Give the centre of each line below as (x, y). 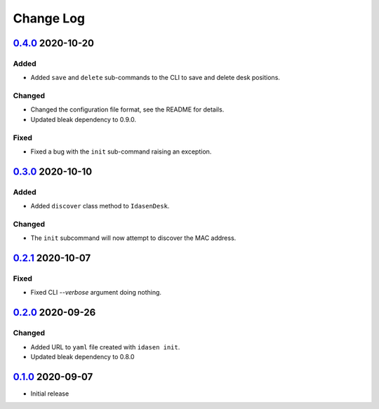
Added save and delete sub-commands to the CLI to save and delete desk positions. (155, 78)
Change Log (49, 18)
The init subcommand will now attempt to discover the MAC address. (133, 238)
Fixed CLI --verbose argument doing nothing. (96, 293)
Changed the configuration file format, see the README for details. (127, 109)
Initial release (50, 394)
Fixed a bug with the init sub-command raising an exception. (121, 152)
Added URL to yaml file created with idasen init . (105, 347)
